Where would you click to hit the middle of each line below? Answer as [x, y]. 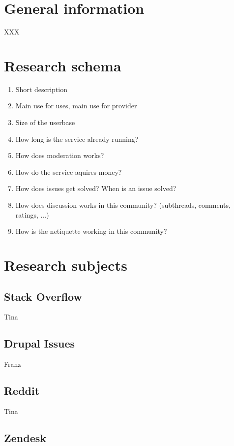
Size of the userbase [45, 122]
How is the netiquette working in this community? [91, 231]
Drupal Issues [40, 343]
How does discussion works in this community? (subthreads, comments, [123, 205]
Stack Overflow [43, 296]
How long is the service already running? [77, 139]
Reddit [22, 391]
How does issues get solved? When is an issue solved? [96, 188]
